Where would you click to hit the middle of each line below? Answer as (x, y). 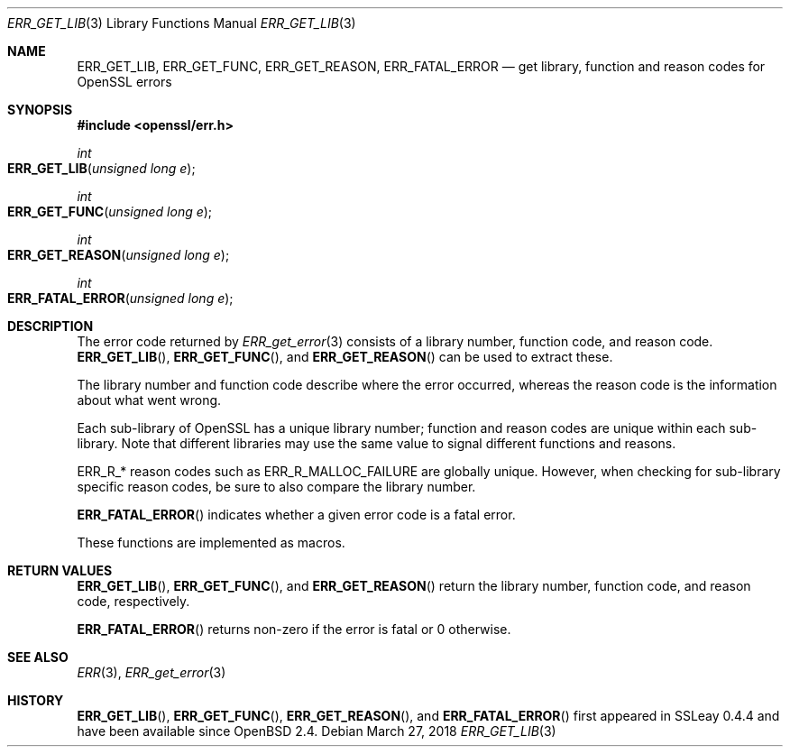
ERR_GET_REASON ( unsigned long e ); (119, 255)
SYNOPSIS (40, 110)
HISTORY (36, 700)
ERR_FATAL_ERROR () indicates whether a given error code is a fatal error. (296, 515)
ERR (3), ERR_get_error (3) (152, 672)
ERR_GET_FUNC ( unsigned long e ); (110, 211)
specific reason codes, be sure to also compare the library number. (276, 487)
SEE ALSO (38, 657)
